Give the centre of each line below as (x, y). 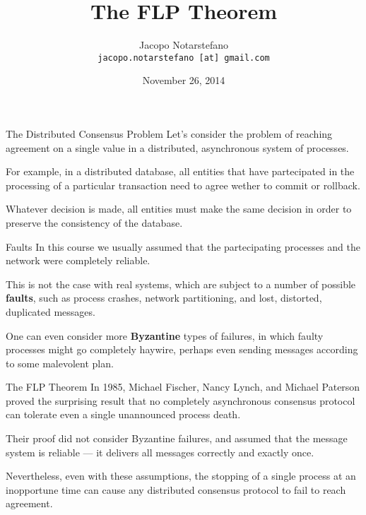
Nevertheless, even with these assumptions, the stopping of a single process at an (181, 476)
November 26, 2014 (184, 80)
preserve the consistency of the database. (94, 222)
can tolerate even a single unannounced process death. (123, 414)
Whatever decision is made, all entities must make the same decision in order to (179, 209)
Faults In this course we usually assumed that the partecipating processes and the (183, 246)
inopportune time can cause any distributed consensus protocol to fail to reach (176, 489)
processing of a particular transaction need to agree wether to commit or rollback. (183, 185)
